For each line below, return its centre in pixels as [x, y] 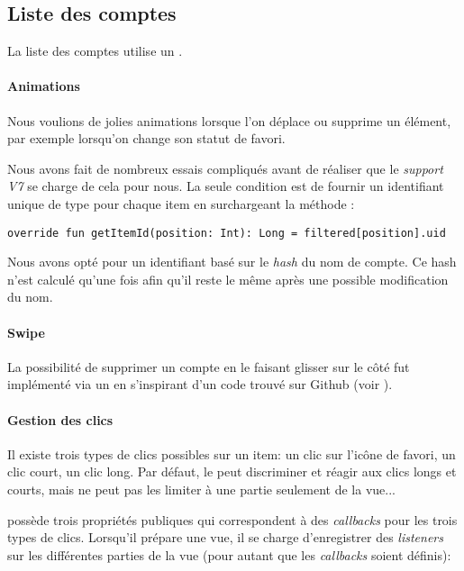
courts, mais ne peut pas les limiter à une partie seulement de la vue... [201, 489]
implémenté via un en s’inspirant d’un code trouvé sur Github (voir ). [200, 384]
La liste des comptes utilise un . [95, 51]
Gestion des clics [60, 419]
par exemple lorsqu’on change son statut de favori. [146, 138]
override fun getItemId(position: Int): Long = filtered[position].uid [227, 233]
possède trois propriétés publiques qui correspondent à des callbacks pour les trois [232, 519]
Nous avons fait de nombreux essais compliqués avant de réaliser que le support [225, 168]
